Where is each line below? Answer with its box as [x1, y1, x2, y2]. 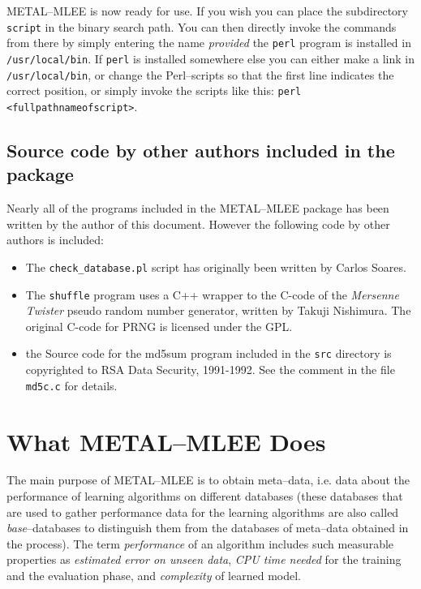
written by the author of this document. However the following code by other [6, 215, 390, 232]
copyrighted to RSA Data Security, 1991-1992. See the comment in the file [25, 361, 395, 378]
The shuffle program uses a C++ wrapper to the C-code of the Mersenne [25, 286, 399, 303]
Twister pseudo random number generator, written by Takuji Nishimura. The [25, 302, 411, 319]
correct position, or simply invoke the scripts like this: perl [6, 82, 302, 99]
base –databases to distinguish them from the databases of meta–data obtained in [6, 519, 409, 536]
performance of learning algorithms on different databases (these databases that [6, 488, 403, 505]
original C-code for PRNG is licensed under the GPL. [25, 317, 293, 334]
